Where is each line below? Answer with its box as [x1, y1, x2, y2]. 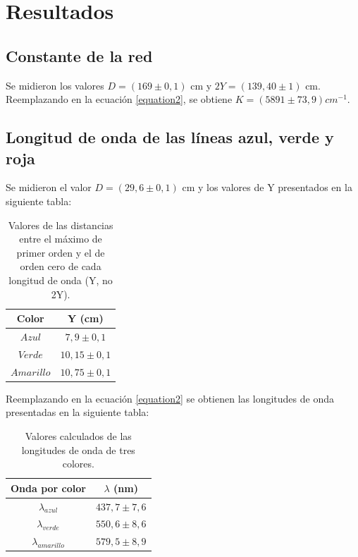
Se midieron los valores [6, 78, 104, 92]
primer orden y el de [16, 245, 105, 259]
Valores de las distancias [8, 217, 113, 232]
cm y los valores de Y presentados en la [182, 180, 352, 195]
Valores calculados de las [25, 428, 132, 443]
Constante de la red [6, 44, 153, 66]
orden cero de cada [20, 259, 101, 274]
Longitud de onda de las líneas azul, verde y [6, 126, 334, 148]
